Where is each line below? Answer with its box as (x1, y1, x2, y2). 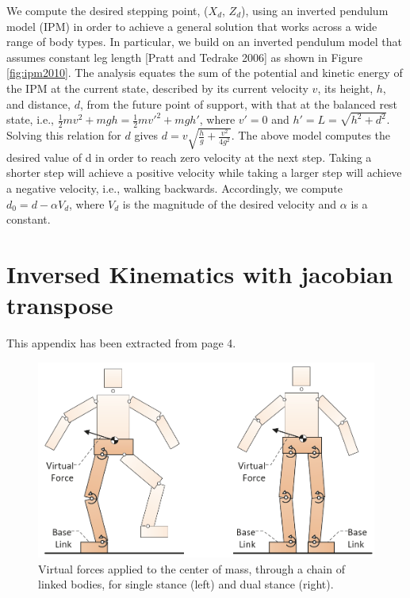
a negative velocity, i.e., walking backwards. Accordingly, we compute (6, 180, 343, 196)
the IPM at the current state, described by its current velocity (6, 79, 308, 96)
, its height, (317, 79, 374, 96)
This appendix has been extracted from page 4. (6, 335, 236, 351)
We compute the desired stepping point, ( (6, 2, 209, 18)
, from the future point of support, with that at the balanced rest (79, 95, 398, 112)
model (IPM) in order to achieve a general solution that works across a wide (6, 17, 377, 34)
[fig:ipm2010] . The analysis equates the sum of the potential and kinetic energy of (6, 64, 403, 81)
